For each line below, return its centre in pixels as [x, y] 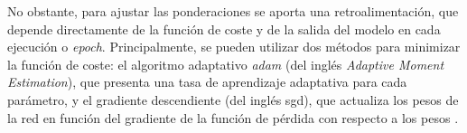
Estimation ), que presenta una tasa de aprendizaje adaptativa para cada [207, 82]
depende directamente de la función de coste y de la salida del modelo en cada [224, 28]
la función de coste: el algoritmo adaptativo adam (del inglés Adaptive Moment [226, 64]
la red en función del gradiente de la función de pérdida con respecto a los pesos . [233, 117]
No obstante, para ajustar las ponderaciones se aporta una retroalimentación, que [233, 11]
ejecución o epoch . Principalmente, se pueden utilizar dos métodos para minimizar [234, 47]
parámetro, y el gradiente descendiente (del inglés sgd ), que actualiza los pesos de [233, 99]
